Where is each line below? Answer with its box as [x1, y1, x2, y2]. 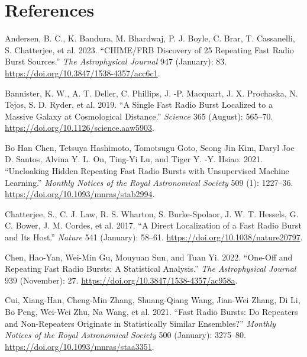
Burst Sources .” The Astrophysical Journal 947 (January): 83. [5, 55, 227, 67]
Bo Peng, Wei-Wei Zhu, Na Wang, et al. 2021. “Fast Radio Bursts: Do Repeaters [5, 305, 298, 317]
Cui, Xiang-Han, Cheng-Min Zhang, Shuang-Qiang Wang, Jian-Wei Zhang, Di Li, [5, 294, 300, 306]
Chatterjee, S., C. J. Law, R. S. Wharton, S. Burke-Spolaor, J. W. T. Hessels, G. [5, 207, 299, 220]
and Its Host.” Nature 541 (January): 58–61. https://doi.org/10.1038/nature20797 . [5, 231, 303, 243]
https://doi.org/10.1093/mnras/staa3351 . [5, 340, 154, 352]
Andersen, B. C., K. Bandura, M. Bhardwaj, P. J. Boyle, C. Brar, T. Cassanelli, [5, 32, 295, 44]
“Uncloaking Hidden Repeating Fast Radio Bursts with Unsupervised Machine [5, 165, 289, 177]
